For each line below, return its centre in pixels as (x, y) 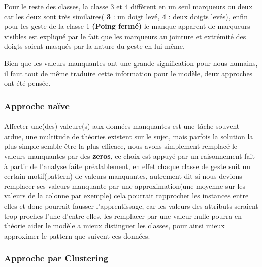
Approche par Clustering (56, 258)
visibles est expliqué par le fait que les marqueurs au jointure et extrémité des (125, 36)
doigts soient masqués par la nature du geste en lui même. (94, 46)
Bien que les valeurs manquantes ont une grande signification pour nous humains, (131, 63)
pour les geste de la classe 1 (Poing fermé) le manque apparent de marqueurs (127, 26)
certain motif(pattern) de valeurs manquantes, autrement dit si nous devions (123, 176)
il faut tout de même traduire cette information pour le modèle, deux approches (128, 73)
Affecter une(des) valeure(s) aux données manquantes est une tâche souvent (122, 126)
